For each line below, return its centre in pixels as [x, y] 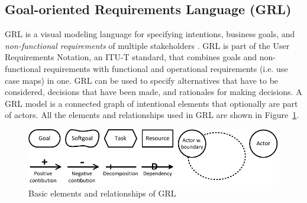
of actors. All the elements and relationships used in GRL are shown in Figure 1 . [152, 115]
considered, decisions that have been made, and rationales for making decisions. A [153, 92]
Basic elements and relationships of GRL [102, 193]
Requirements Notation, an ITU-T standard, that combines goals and [131, 57]
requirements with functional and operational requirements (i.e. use [166, 68]
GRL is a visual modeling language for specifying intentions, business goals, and [150, 34]
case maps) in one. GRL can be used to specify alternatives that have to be [142, 80]
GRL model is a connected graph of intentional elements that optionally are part [151, 103]
